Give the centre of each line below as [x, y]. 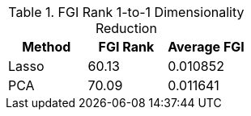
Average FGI [206, 47]
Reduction [126, 28]
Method [47, 47]
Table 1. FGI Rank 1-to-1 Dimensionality [126, 12]
